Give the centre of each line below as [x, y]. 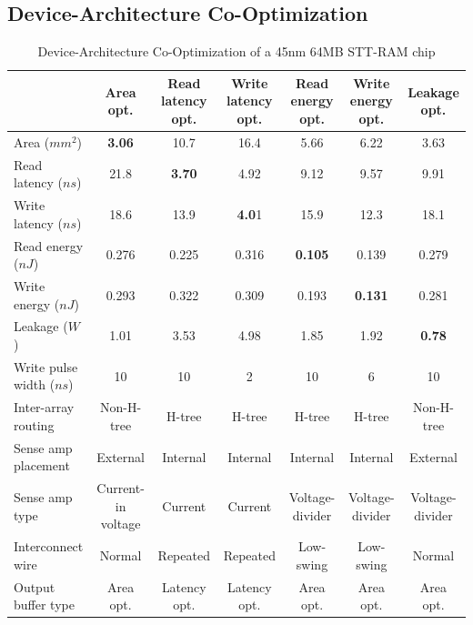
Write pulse [46, 366]
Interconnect [49, 546]
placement [42, 465]
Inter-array [44, 407]
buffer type [44, 605]
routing [34, 424]
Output [35, 586]
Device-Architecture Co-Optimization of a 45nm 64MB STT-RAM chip [236, 51]
